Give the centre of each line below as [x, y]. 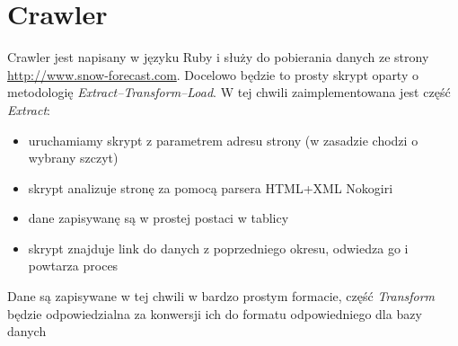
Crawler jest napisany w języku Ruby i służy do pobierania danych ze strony [218, 57]
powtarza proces [73, 266]
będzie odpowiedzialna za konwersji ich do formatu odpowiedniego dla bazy [215, 313]
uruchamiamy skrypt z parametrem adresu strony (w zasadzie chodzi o [223, 140]
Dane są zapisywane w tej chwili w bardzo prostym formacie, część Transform [221, 296]
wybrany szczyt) [73, 158]
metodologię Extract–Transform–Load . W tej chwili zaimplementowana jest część [229, 92]
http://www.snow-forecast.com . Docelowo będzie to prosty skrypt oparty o [213, 74]
